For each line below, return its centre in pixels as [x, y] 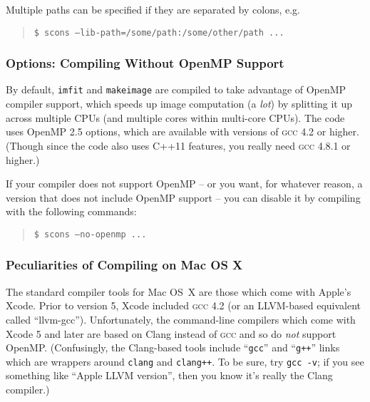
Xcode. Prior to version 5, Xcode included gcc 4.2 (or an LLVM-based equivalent [184, 305]
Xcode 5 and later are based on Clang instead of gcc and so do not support [171, 333]
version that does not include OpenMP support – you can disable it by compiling [183, 197]
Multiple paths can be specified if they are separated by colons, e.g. [153, 9]
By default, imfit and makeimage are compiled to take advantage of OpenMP [176, 89]
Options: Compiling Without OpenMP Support [145, 63]
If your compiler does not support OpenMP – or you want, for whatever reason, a [184, 184]
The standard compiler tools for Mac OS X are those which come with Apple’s [179, 291]
